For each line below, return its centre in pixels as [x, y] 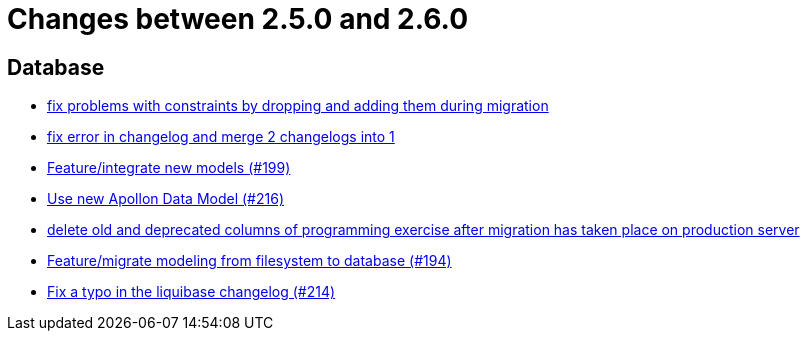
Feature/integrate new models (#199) [169, 168]
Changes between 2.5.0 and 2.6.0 [238, 19]
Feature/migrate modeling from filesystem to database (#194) [249, 261]
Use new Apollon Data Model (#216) [166, 199]
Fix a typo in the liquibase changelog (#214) [191, 292]
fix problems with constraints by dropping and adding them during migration [298, 106]
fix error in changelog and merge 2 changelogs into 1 [221, 137]
